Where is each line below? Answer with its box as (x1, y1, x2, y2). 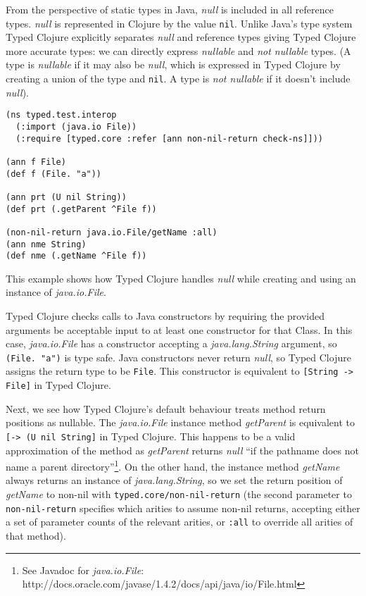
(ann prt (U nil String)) (6, 192, 127, 202)
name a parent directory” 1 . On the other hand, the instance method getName (6, 457, 340, 473)
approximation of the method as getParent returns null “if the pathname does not (6, 442, 359, 457)
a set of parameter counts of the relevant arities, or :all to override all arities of (6, 514, 353, 529)
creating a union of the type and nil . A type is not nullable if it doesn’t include (6, 71, 351, 86)
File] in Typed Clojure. (6, 378, 111, 392)
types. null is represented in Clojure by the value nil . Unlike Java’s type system (6, 15, 353, 30)
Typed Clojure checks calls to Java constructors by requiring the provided (6, 309, 325, 323)
